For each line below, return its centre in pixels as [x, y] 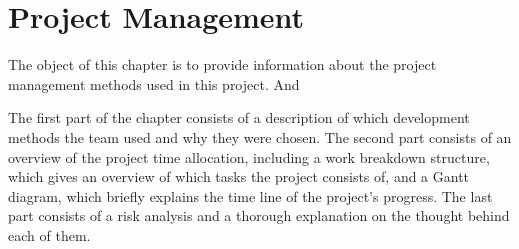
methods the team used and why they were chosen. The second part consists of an [260, 136]
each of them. [49, 234]
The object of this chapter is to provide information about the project [222, 64]
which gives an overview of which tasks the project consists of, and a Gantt [239, 176]
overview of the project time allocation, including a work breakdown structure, [249, 156]
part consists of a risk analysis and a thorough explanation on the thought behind [259, 215]
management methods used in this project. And [154, 83]
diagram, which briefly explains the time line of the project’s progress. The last [250, 195]
